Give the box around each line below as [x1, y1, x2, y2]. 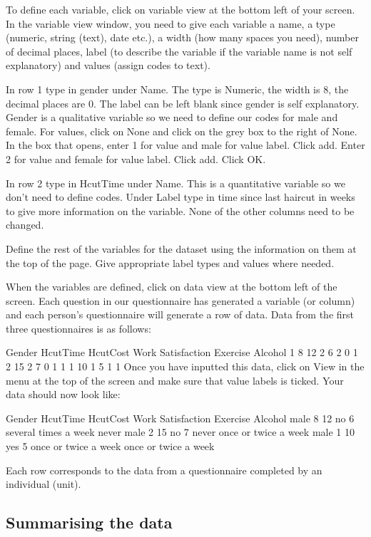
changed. [6, 217, 44, 232]
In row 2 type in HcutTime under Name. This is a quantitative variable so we [6, 175, 345, 190]
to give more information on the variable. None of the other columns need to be [6, 203, 355, 218]
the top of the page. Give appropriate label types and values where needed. [6, 255, 335, 270]
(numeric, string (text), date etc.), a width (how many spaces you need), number [6, 30, 359, 45]
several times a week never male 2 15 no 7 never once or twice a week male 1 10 [6, 424, 355, 439]
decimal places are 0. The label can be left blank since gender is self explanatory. [6, 95, 360, 110]
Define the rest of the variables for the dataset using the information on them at [6, 241, 357, 256]
